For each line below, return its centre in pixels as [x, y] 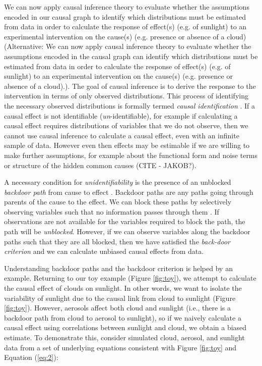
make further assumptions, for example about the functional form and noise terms [131, 155]
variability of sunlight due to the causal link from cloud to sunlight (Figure [120, 298]
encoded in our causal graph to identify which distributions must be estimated [125, 16]
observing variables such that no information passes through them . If [112, 211]
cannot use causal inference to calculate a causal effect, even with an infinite [122, 135]
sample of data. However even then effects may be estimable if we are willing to [127, 145]
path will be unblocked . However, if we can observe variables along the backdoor [127, 231]
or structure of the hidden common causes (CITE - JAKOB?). [100, 165]
